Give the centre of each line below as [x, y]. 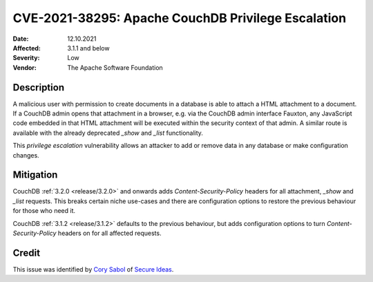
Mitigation [35, 175]
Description [39, 87]
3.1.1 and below [88, 48]
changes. [26, 155]
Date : [21, 39]
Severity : [26, 58]
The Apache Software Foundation [115, 67]
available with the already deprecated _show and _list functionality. [108, 133]
